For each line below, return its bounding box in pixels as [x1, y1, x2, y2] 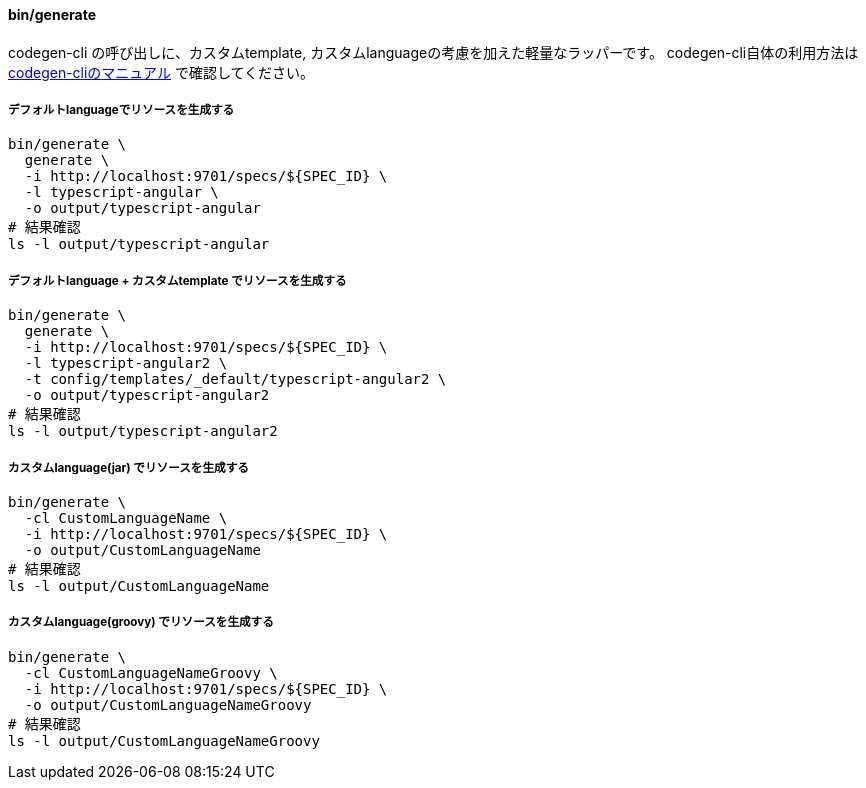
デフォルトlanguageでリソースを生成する [8, 103, 235, 117]
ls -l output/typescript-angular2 [8, 423, 278, 440]
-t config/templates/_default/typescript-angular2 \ [24, 371, 447, 388]
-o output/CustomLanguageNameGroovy [24, 696, 312, 713]
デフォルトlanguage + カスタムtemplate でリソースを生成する [8, 273, 347, 288]
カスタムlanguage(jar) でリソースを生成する [8, 460, 249, 475]
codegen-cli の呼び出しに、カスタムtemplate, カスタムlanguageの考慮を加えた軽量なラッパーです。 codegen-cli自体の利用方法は [8, 43, 859, 61]
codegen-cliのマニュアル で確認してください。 [8, 63, 315, 81]
